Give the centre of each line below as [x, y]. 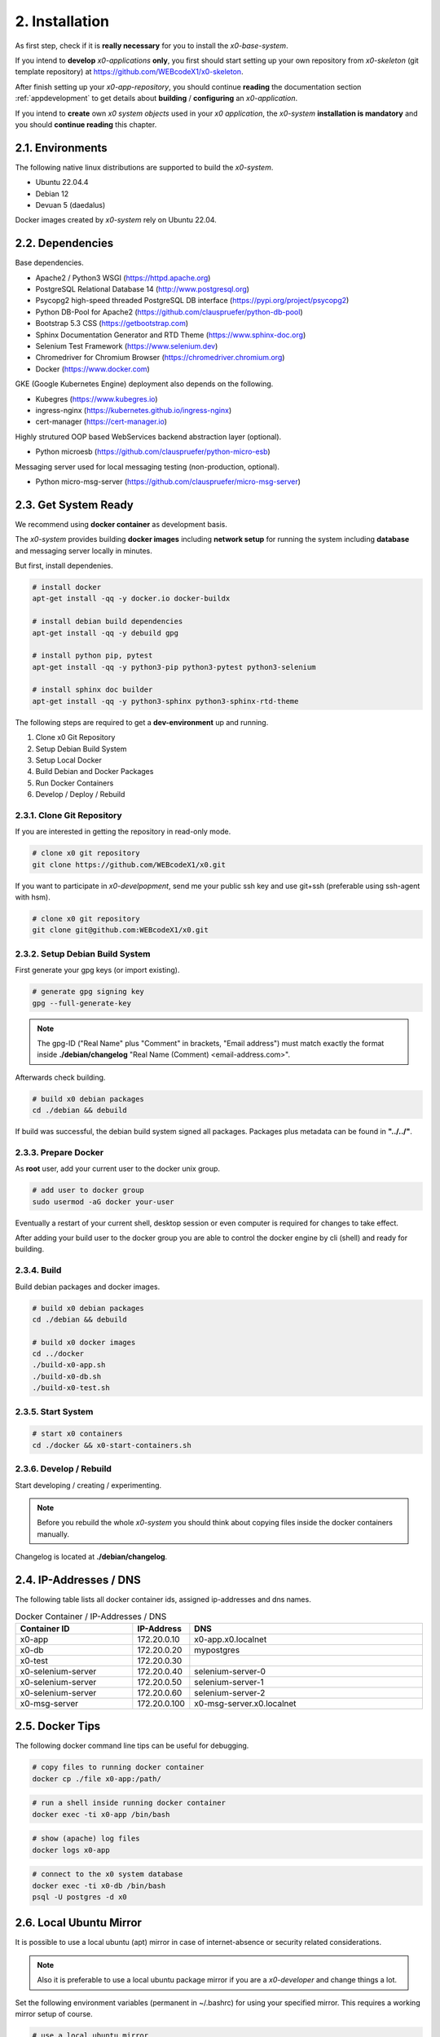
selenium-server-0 [230, 1671]
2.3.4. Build [38, 1270]
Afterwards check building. [60, 1077]
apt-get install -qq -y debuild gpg [106, 633]
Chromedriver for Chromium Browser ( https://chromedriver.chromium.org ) [160, 358]
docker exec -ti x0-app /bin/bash [101, 1814]
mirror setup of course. [54, 2013]
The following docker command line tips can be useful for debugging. [132, 1746]
